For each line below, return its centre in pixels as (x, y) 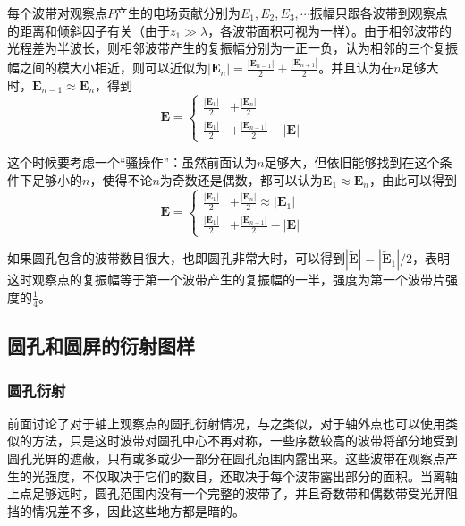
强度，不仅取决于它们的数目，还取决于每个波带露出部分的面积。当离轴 (251, 475)
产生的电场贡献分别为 (178, 13)
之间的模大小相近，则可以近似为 (113, 68)
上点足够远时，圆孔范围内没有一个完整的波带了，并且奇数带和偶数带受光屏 (226, 493)
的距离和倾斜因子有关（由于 (89, 30)
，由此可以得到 (413, 179)
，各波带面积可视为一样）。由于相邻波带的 (330, 30)
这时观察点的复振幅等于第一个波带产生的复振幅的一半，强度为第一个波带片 (226, 280)
